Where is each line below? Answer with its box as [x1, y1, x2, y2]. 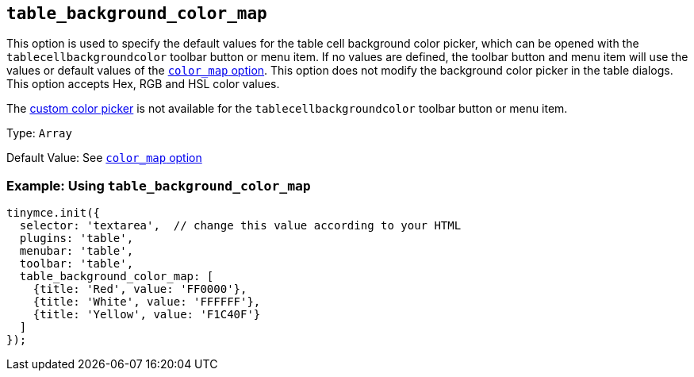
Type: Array [6, 126, 72, 140]
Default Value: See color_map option [6, 151, 202, 165]
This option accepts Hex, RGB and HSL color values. [6, 77, 280, 91]
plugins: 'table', [19, 232, 134, 245]
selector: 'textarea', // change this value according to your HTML [19, 219, 462, 233]
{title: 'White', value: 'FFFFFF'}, [33, 295, 261, 309]
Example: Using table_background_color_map [6, 177, 311, 194]
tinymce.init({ [6, 206, 101, 220]
